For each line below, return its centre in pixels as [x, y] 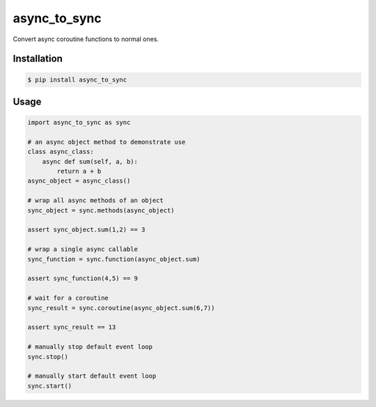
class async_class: [61, 152]
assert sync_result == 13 [72, 327]
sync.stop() [48, 356]
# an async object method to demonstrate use [107, 142]
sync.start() [50, 386]
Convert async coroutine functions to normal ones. [86, 39]
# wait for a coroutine [68, 298]
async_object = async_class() [79, 181]
